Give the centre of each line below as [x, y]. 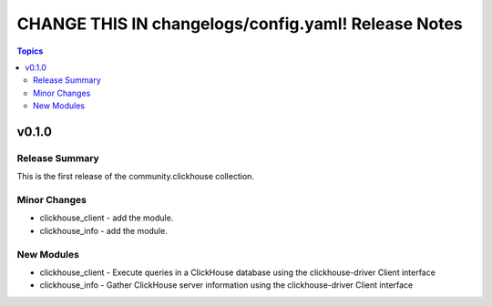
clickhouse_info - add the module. [103, 230]
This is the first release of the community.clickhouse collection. [136, 177]
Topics [30, 51]
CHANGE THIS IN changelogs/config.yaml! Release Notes [240, 24]
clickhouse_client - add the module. [107, 218]
